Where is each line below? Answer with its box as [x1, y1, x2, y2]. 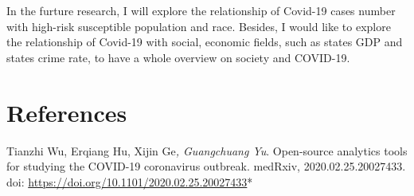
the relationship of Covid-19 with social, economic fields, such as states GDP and [6, 33, 403, 50]
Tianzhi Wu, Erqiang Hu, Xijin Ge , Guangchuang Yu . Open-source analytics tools [6, 142, 408, 159]
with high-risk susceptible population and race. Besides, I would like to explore [6, 18, 391, 34]
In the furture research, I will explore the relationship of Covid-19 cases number [6, 2, 396, 18]
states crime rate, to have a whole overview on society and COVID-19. [6, 49, 350, 65]
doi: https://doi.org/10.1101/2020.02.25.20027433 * [6, 173, 253, 190]
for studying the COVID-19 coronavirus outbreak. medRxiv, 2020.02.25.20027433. [6, 158, 406, 174]
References [6, 96, 127, 128]
